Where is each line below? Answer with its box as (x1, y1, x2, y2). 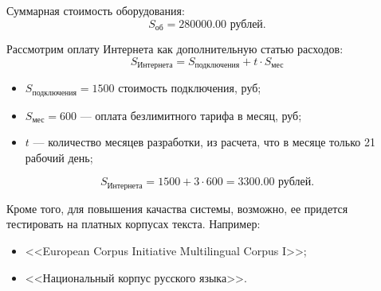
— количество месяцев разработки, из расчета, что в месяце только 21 (33, 134, 375, 150)
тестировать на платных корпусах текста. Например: (6, 215, 261, 232)
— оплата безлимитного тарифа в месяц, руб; (80, 107, 302, 123)
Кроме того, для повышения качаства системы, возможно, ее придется (6, 200, 348, 216)
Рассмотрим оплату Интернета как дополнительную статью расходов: (6, 41, 344, 57)
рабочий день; (25, 149, 93, 165)
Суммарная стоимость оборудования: (6, 2, 185, 18)
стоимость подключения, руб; (118, 80, 261, 96)
